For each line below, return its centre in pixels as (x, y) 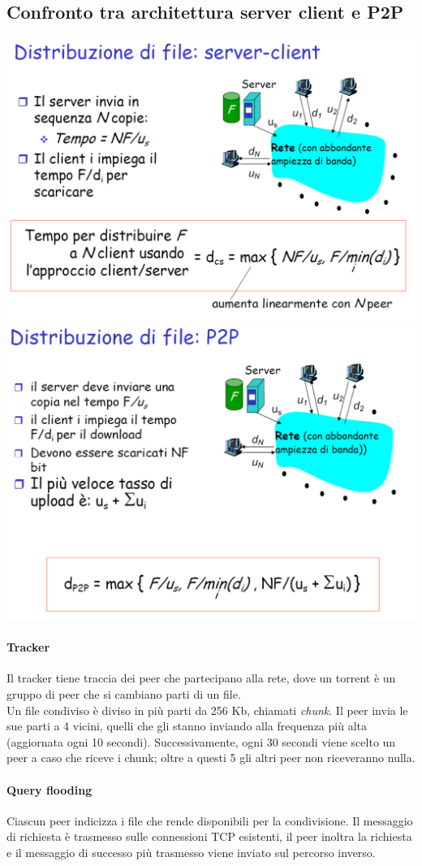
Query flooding (50, 789)
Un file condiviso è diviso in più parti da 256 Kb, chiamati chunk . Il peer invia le (207, 710)
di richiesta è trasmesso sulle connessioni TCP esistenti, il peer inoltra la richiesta (209, 836)
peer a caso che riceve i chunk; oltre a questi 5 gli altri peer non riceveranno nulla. (211, 758)
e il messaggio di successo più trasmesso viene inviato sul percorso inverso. (191, 852)
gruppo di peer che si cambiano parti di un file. (124, 693)
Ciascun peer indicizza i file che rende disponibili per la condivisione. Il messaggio (210, 820)
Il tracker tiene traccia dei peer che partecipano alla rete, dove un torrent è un (201, 678)
